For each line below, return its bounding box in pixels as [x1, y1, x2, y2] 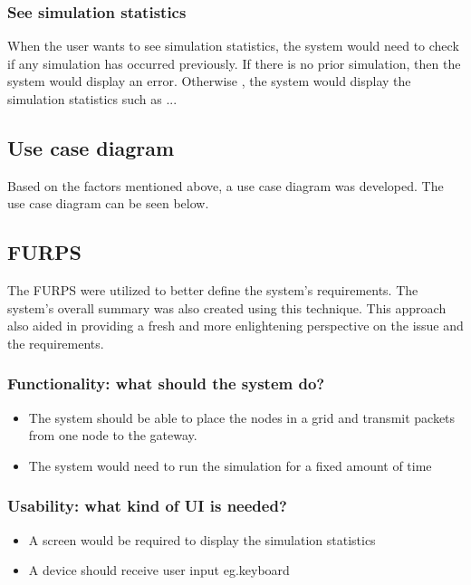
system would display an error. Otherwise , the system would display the [7, 72, 411, 91]
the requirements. [7, 333, 104, 352]
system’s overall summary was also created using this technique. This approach [7, 298, 447, 317]
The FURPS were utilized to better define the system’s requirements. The [7, 281, 418, 300]
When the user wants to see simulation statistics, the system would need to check [7, 36, 459, 55]
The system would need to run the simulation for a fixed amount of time [28, 456, 432, 475]
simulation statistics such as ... [7, 90, 178, 108]
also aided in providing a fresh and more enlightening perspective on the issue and [7, 316, 464, 335]
